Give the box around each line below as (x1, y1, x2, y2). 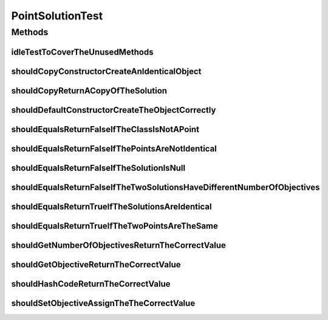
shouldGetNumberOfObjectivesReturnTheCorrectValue (11, 240, 226, 250)
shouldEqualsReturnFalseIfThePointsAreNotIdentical (11, 143, 217, 154)
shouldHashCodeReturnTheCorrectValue (11, 279, 171, 289)
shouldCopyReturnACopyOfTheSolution (11, 85, 167, 96)
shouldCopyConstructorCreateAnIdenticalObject (11, 66, 202, 76)
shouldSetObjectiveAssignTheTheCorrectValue (11, 298, 196, 308)
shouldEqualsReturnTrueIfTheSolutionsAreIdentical (11, 201, 212, 212)
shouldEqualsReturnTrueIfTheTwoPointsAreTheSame (11, 221, 219, 231)
